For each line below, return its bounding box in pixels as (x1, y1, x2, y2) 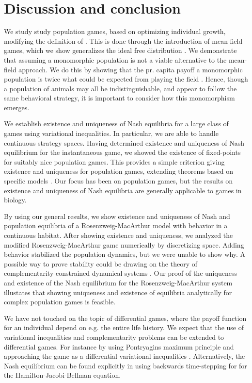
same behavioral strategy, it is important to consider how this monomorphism (4, 93, 235, 103)
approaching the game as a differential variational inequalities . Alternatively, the (4, 351, 245, 361)
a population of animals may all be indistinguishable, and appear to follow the (4, 83, 237, 93)
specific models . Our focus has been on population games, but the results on (4, 176, 233, 186)
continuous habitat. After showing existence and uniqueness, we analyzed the (4, 230, 233, 240)
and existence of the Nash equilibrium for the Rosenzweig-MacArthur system (4, 277, 233, 287)
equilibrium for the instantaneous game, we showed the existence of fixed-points (4, 147, 241, 157)
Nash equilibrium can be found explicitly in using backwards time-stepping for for (4, 360, 247, 370)
